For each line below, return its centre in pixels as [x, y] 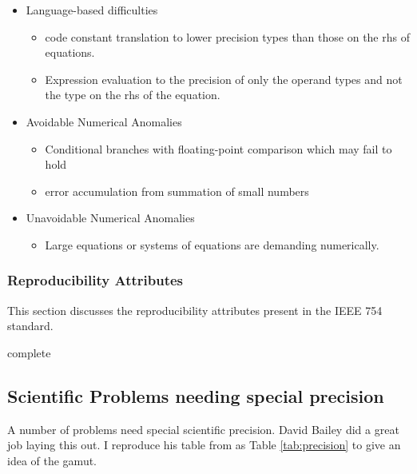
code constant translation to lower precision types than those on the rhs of [227, 36]
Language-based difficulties [92, 10]
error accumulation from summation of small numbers [177, 191]
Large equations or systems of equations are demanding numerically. [212, 244]
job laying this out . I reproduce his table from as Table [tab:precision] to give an [204, 445]
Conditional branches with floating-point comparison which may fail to [218, 148]
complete [29, 352]
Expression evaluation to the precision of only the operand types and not [224, 79]
